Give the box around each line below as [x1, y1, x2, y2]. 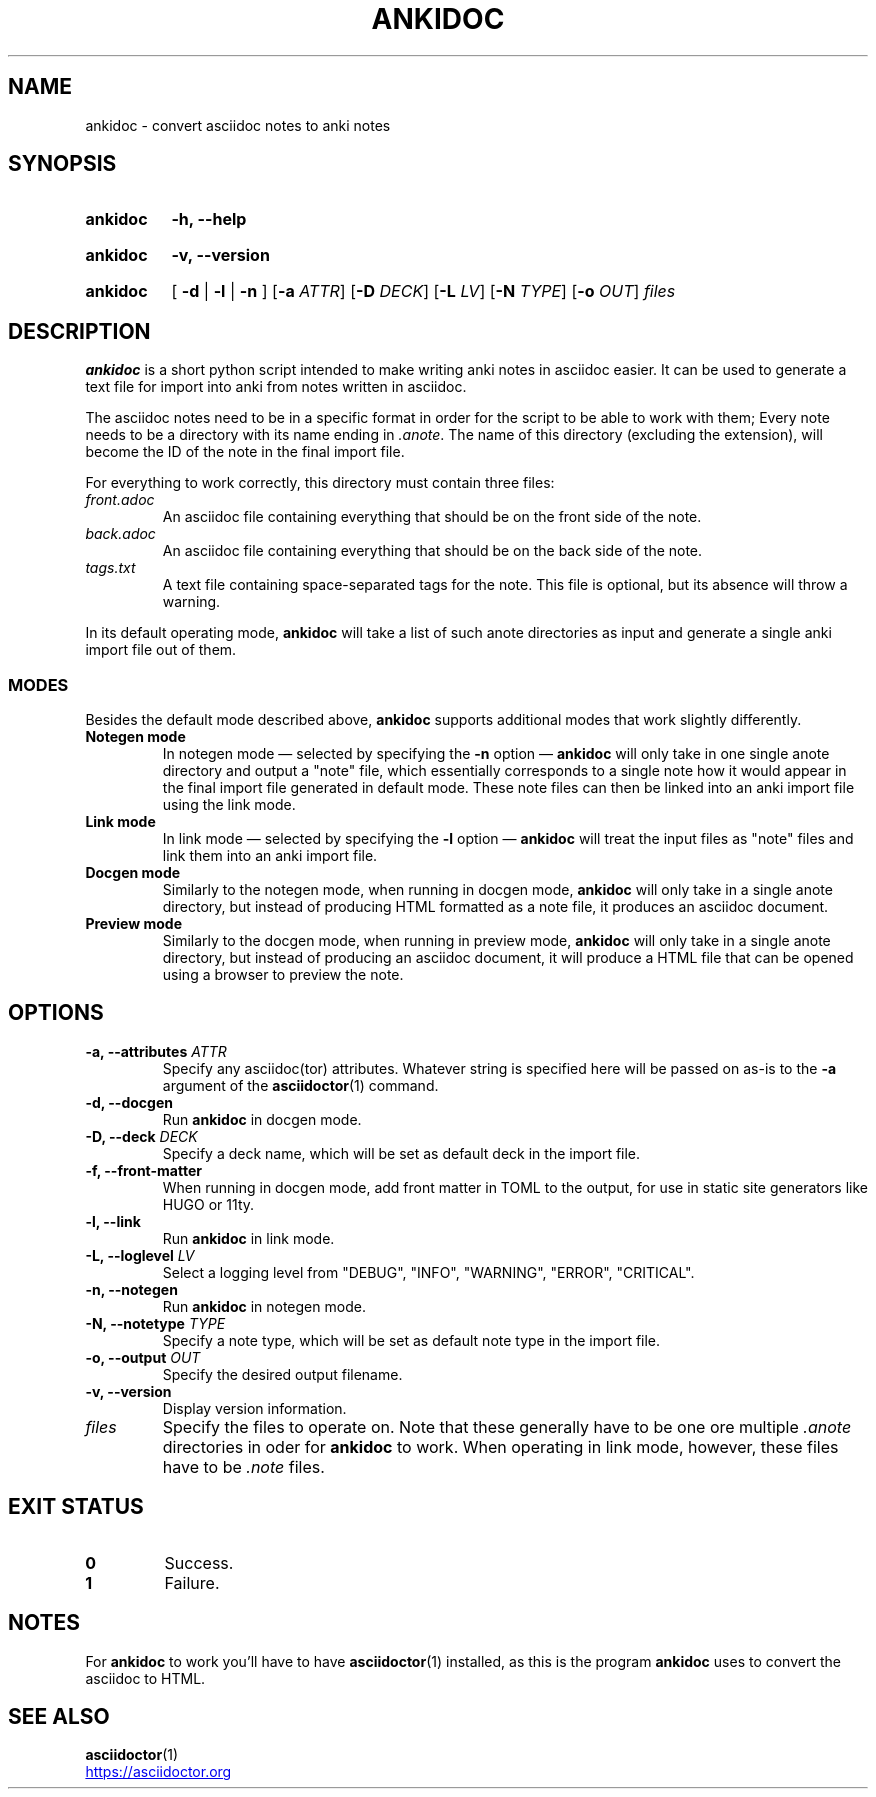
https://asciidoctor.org [85, 1763, 232, 1781]
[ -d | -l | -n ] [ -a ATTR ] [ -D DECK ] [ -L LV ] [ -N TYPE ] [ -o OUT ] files [171, 281, 676, 302]
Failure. [164, 1572, 220, 1593]
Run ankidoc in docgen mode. [162, 1110, 362, 1128]
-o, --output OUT [85, 1348, 201, 1366]
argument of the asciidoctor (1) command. [162, 1076, 439, 1094]
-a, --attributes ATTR [85, 1042, 227, 1060]
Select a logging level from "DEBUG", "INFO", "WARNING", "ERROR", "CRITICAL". [162, 1263, 695, 1281]
